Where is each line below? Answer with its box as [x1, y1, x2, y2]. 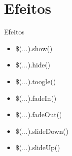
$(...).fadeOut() [15, 109, 62, 120]
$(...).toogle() [15, 76, 56, 86]
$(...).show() [15, 43, 53, 53]
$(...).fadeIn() [15, 93, 57, 103]
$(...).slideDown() [15, 125, 69, 136]
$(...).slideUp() [15, 142, 60, 153]
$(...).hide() [15, 60, 50, 70]
